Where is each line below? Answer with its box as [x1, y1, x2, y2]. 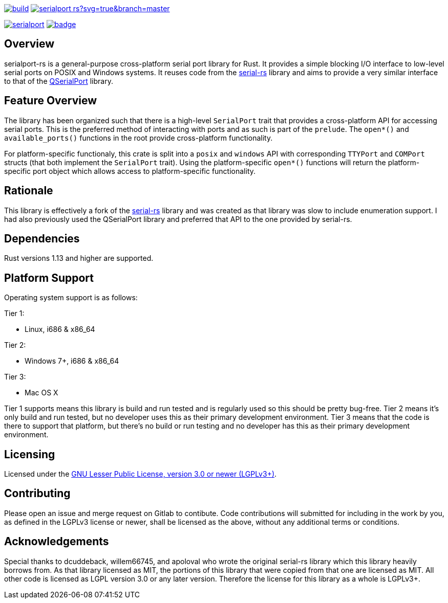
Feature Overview [4, 94, 97, 107]
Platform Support [4, 271, 94, 284]
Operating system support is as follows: [4, 293, 138, 302]
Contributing [4, 487, 71, 500]
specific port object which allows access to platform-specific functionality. [4, 166, 256, 175]
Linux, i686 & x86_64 [25, 325, 95, 334]
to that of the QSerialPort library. [4, 76, 113, 85]
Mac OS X [25, 388, 58, 397]
